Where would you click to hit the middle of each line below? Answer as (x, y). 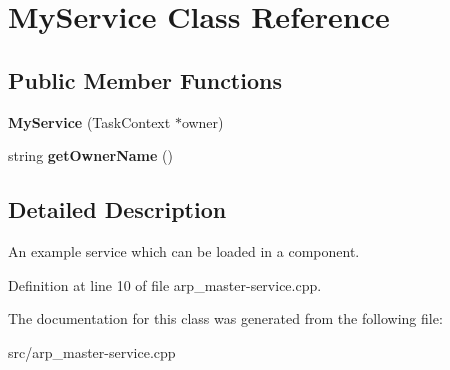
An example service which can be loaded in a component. (184, 250)
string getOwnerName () (90, 155)
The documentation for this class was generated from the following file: (225, 318)
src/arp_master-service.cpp (92, 351)
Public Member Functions (145, 79)
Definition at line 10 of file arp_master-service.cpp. (165, 284)
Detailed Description (117, 209)
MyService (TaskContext (89, 121)
